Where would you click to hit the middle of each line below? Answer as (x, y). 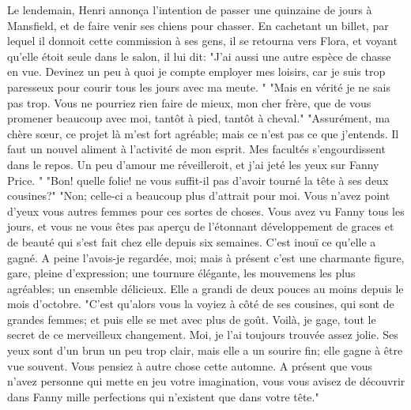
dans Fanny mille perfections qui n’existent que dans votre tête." (163, 396)
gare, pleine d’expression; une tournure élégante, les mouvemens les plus (181, 273)
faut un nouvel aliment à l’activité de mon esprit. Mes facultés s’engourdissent (196, 149)
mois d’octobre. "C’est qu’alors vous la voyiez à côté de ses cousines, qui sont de (201, 304)
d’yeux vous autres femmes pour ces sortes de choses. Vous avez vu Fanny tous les (206, 211)
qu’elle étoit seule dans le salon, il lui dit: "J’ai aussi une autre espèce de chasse (199, 56)
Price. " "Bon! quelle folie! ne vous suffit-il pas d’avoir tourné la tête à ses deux (198, 180)
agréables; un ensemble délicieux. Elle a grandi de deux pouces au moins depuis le (205, 288)
